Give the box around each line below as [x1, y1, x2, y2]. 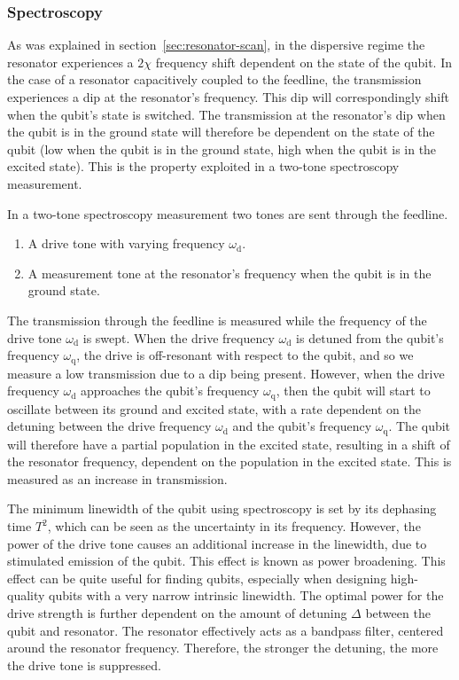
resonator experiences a [7, 52, 134, 71]
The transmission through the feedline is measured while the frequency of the [7, 310, 427, 329]
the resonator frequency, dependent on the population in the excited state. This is [7, 452, 452, 471]
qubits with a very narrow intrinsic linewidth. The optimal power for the [49, 586, 444, 605]
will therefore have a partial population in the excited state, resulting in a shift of [7, 434, 450, 453]
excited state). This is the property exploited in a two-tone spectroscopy [7, 157, 400, 176]
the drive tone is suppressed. [7, 655, 161, 674]
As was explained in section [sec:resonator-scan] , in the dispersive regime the [7, 35, 425, 54]
